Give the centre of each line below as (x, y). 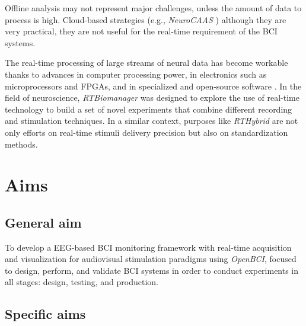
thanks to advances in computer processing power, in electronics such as (136, 74)
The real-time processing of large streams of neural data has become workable (146, 63)
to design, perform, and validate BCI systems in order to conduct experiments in (152, 270)
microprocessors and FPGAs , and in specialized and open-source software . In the (153, 86)
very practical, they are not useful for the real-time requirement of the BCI (141, 31)
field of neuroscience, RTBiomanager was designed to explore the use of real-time (152, 98)
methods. (21, 144)
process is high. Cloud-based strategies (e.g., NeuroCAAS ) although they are (146, 19)
